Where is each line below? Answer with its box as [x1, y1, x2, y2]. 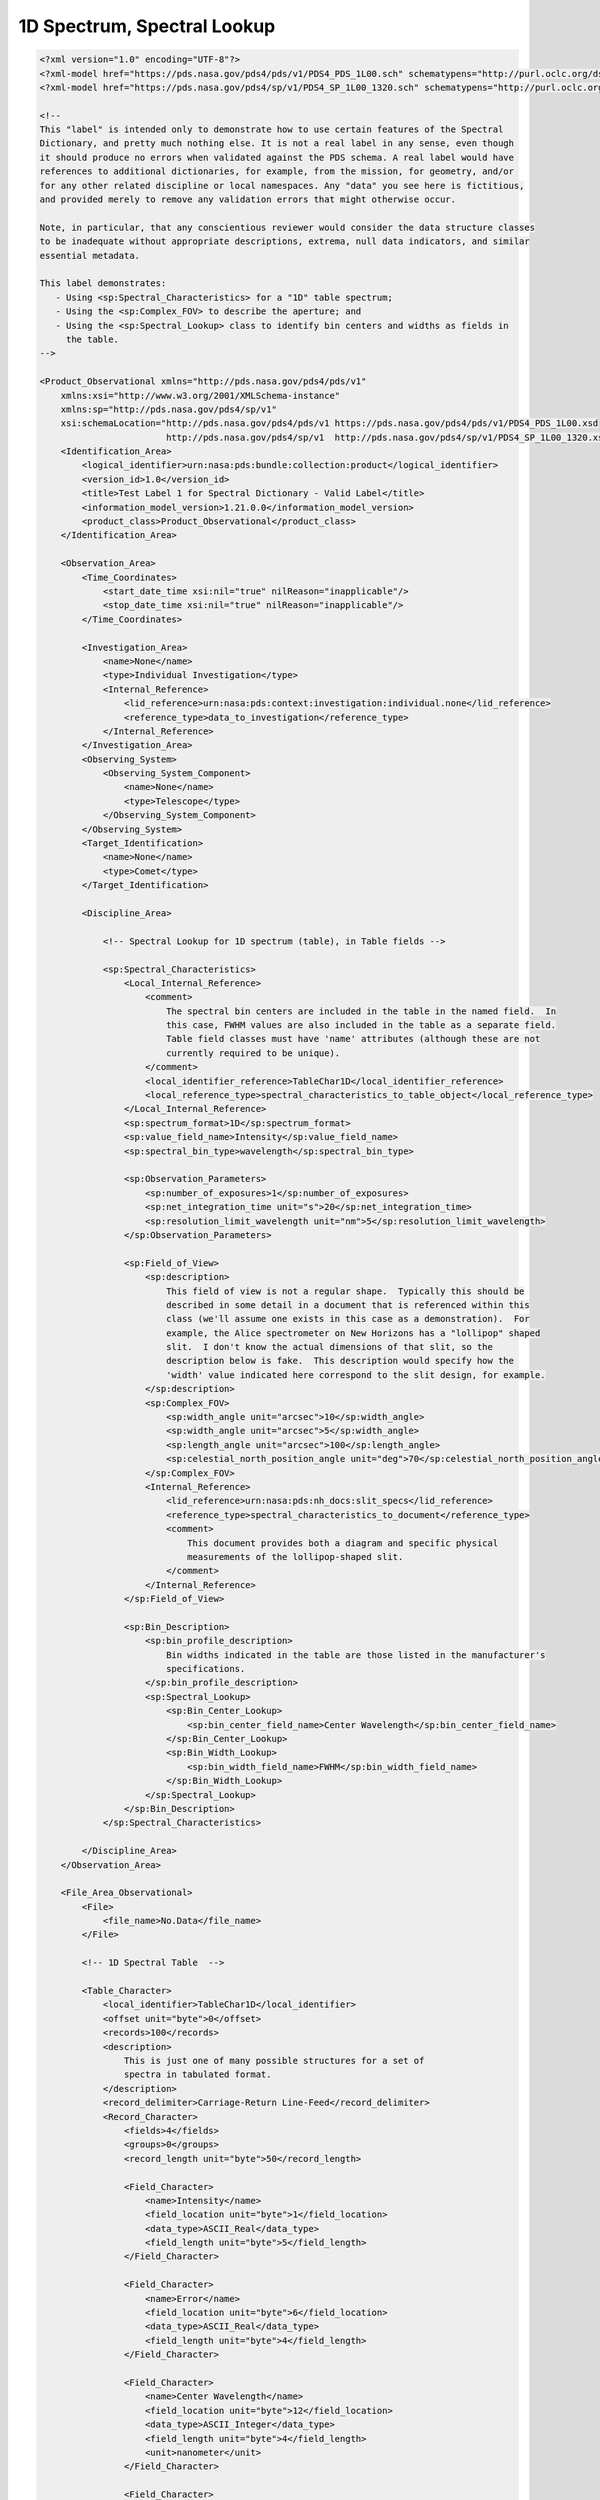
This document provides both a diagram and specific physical [186, 1537, 499, 1549]
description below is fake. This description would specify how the [165, 1355, 515, 1367]
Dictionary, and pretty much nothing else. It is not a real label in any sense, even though [39, 138, 515, 149]
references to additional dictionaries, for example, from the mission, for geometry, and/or [39, 166, 515, 177]
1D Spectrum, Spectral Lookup [18, 15, 276, 37]
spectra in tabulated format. [123, 2069, 272, 2080]
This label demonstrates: [39, 278, 167, 289]
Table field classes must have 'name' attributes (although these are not [165, 1033, 541, 1045]
